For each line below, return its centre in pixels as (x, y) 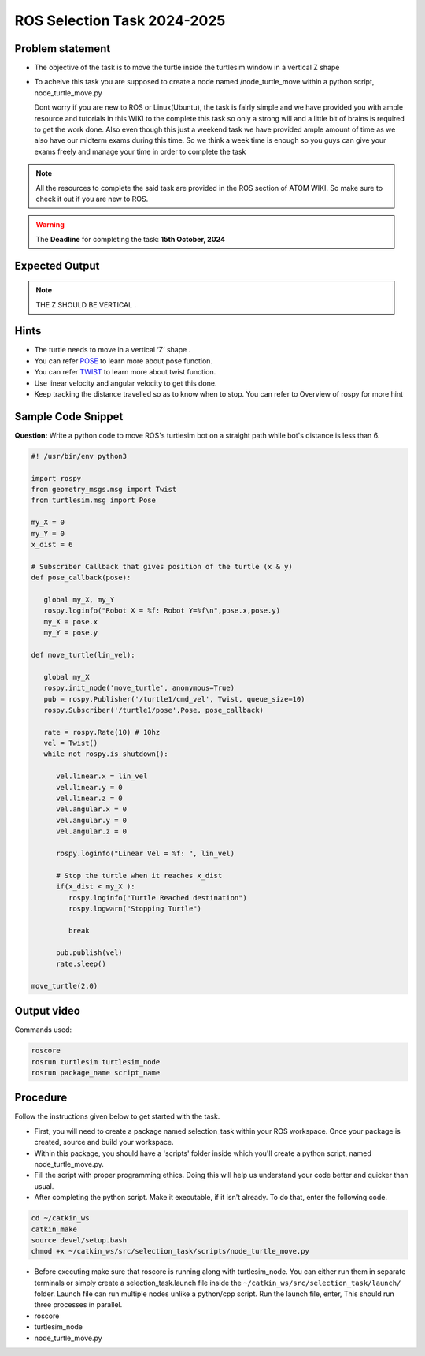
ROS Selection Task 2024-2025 (120, 20)
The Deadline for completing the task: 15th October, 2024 (131, 239)
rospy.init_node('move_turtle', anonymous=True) (139, 688)
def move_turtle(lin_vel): (83, 655)
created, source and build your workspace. (104, 1142)
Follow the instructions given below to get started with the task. (117, 1116)
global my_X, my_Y (79, 600)
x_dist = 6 (52, 545)
